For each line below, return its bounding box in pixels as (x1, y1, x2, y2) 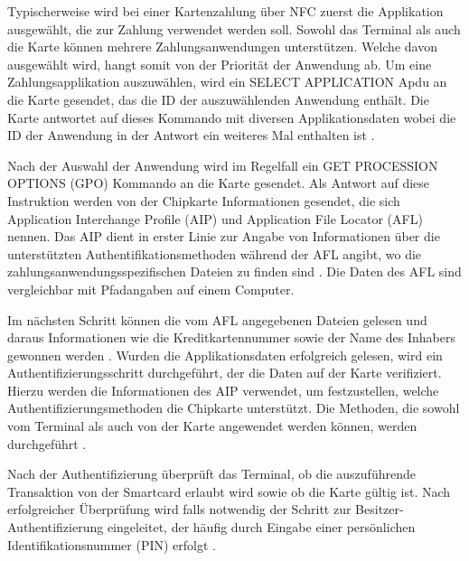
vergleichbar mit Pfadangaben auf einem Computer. (7, 279, 295, 298)
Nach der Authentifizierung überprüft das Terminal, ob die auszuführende (7, 464, 416, 483)
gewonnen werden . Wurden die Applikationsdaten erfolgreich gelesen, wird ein (7, 345, 443, 364)
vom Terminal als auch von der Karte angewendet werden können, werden (7, 416, 417, 435)
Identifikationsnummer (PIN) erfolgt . (7, 535, 216, 554)
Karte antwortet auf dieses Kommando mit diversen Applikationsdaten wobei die (7, 108, 456, 126)
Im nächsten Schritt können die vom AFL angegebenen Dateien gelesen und (7, 310, 427, 329)
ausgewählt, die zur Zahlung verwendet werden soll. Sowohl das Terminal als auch (7, 19, 461, 38)
